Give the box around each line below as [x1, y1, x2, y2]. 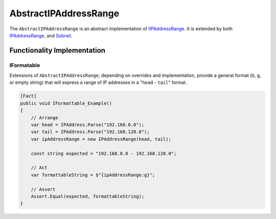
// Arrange [31, 115, 58, 120]
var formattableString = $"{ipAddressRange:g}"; [31, 172, 155, 178]
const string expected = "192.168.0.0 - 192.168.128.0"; [31, 150, 177, 156]
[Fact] [20, 93, 37, 99]
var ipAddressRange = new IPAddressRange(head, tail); [31, 136, 171, 142]
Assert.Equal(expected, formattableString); [31, 193, 145, 199]
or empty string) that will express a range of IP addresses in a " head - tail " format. [9, 79, 187, 85]
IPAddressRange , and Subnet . [9, 32, 73, 38]
